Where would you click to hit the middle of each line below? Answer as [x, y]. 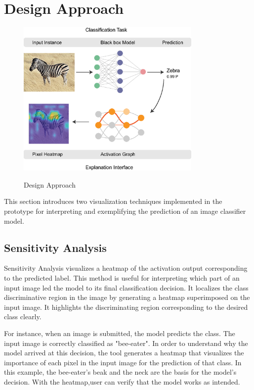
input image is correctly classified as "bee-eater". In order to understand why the [126, 343]
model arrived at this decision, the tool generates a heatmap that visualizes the [124, 353]
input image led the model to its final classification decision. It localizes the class [126, 287]
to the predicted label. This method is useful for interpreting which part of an [122, 278]
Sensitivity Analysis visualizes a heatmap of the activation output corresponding [126, 268]
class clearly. [23, 317]
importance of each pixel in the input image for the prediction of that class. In [123, 362]
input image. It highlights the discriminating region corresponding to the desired [126, 307]
